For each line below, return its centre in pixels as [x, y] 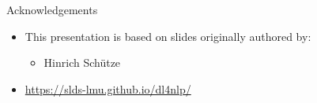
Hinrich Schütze [82, 63]
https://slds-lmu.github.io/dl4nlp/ [108, 88]
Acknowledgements [52, 9]
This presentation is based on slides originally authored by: [168, 36]
